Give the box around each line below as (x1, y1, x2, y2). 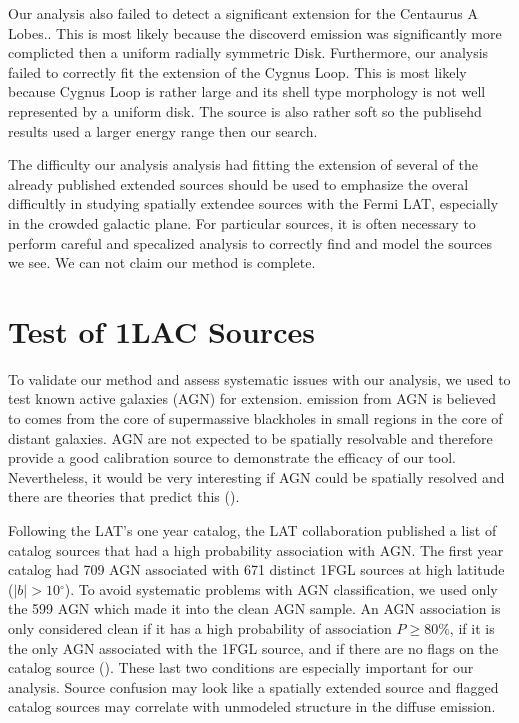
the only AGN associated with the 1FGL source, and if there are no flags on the (8, 637, 499, 658)
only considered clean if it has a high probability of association (8, 617, 392, 638)
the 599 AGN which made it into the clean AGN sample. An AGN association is (8, 598, 501, 619)
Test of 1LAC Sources (8, 310, 315, 351)
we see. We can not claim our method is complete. (8, 252, 316, 273)
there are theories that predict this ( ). (8, 486, 240, 507)
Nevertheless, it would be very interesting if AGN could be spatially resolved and (8, 466, 505, 487)
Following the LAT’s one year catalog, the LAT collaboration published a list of (8, 520, 497, 540)
